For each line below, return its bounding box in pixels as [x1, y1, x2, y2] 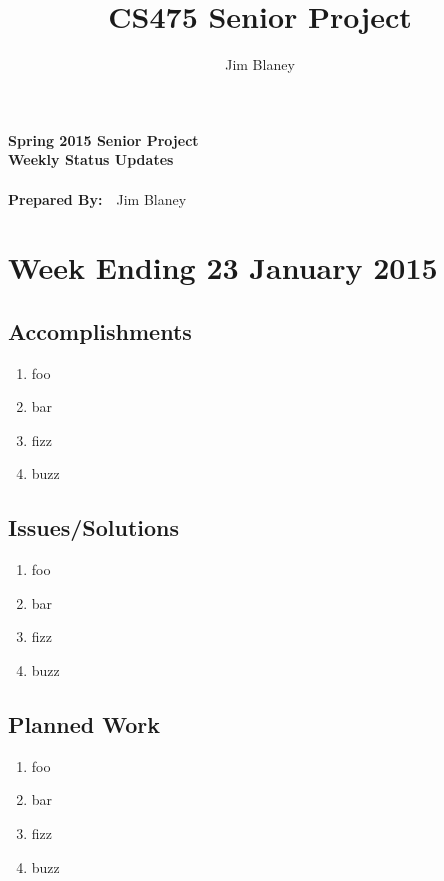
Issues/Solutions [8, 512, 180, 543]
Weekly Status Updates [8, 149, 174, 170]
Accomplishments [8, 315, 192, 346]
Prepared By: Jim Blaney [8, 188, 187, 209]
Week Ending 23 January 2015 [8, 247, 438, 288]
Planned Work [8, 709, 161, 740]
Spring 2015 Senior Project [8, 129, 199, 150]
